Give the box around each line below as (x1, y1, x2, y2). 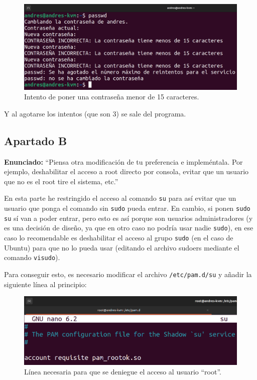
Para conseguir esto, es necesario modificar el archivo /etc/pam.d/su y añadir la (4, 269, 252, 279)
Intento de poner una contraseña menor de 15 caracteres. (24, 91, 199, 102)
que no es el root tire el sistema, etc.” (4, 176, 118, 186)
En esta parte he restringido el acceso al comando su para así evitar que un (4, 193, 236, 203)
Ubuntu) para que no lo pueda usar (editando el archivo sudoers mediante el (4, 242, 239, 252)
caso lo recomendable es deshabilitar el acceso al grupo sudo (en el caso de (4, 232, 233, 242)
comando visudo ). (4, 252, 60, 263)
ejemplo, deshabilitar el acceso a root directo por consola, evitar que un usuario (4, 166, 249, 177)
